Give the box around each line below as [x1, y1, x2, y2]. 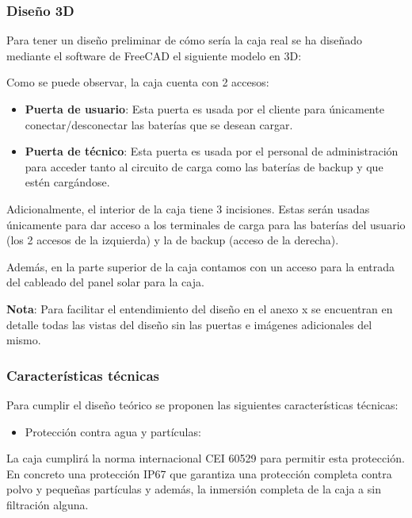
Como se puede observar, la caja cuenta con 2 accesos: [6, 74, 269, 90]
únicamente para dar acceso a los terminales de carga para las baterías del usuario [6, 216, 406, 232]
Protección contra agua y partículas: [25, 423, 201, 439]
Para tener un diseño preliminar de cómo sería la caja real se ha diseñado [6, 32, 363, 48]
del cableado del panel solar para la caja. [6, 274, 204, 290]
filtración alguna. [6, 496, 89, 512]
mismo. [6, 332, 41, 348]
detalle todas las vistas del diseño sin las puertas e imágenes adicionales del [6, 316, 372, 332]
